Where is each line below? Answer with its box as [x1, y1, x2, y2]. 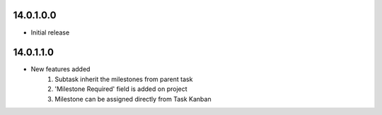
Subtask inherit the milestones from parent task [54, 75, 193, 83]
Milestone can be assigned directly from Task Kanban [54, 95, 212, 103]
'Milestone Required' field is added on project [54, 85, 187, 93]
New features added [30, 65, 91, 73]
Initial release [30, 28, 70, 37]
